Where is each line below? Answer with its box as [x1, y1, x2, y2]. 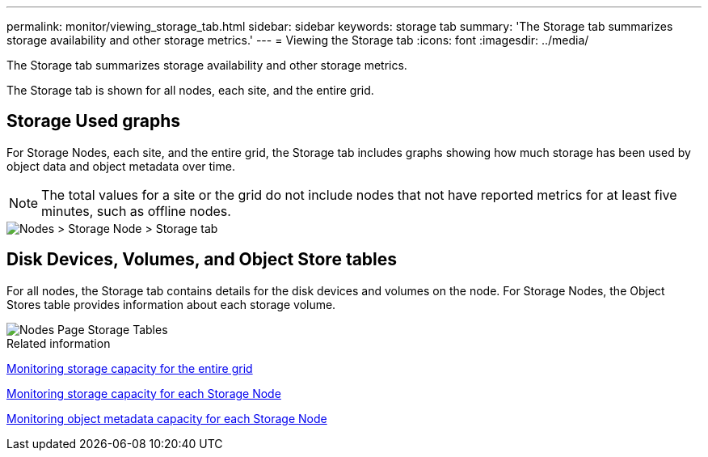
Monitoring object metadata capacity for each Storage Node [6, 411, 327, 425]
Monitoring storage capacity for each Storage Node [6, 386, 281, 400]
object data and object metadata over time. [6, 159, 235, 173]
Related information [6, 336, 111, 350]
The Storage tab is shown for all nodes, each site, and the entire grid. [6, 83, 374, 97]
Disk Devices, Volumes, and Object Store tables [6, 249, 398, 270]
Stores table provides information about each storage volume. [6, 297, 336, 311]
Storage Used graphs [6, 111, 180, 132]
